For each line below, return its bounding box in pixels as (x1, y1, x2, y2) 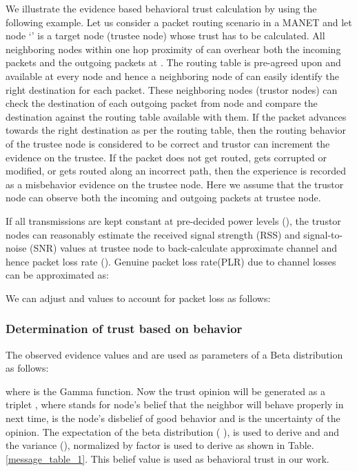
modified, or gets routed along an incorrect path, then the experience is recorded (6, 163, 346, 178)
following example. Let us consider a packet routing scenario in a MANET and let (6, 14, 352, 29)
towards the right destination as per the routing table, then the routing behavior (6, 123, 347, 137)
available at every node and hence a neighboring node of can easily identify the (6, 68, 339, 83)
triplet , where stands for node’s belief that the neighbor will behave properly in (6, 397, 344, 412)
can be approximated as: (6, 268, 109, 282)
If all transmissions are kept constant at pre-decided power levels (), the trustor (6, 213, 341, 228)
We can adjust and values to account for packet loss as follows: (6, 290, 271, 305)
